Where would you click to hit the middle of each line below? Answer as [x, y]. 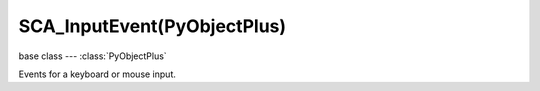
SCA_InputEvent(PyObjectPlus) [152, 26]
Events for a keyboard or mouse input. [97, 74]
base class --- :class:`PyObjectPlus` [92, 56]
